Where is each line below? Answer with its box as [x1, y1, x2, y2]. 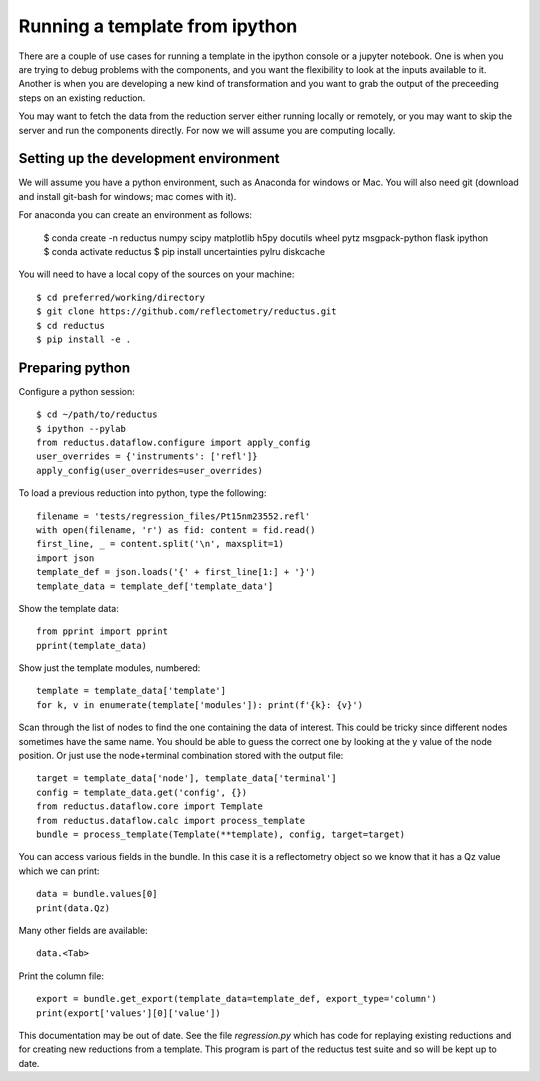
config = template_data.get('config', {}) [36, 786, 248, 798]
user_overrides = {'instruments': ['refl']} [36, 451, 259, 462]
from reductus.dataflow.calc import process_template [36, 815, 305, 826]
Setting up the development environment [18, 150, 280, 167]
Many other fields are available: [18, 924, 149, 936]
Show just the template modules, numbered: [18, 662, 201, 674]
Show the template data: [18, 602, 119, 614]
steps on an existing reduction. [18, 91, 146, 104]
